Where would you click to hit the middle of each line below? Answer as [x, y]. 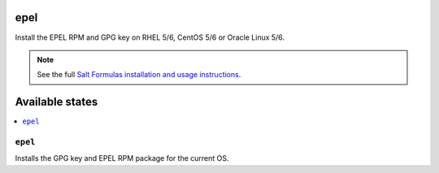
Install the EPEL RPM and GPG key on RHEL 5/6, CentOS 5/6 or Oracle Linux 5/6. [150, 37]
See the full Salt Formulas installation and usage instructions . [139, 75]
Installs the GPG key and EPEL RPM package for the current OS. [122, 158]
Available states [57, 102]
